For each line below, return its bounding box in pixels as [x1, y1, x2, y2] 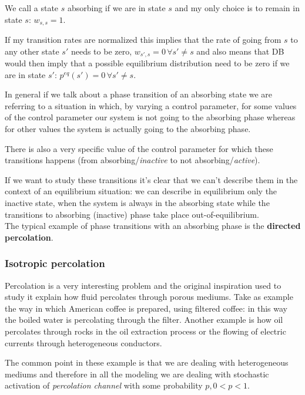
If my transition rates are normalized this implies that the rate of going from [5, 33, 281, 46]
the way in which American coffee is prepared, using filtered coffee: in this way [5, 302, 287, 314]
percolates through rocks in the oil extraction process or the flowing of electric [5, 325, 286, 337]
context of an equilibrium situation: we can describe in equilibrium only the [5, 185, 277, 197]
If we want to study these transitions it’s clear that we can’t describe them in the [5, 173, 298, 185]
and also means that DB [196, 45, 284, 57]
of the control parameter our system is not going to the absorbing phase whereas [5, 111, 296, 123]
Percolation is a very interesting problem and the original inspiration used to [5, 279, 281, 291]
